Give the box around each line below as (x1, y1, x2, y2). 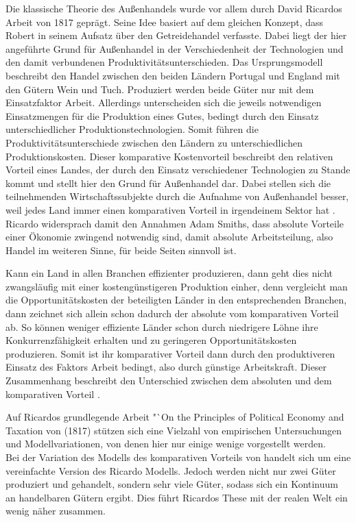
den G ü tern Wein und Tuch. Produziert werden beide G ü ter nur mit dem (5, 82, 314, 96)
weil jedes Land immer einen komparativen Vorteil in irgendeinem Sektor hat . (5, 202, 335, 216)
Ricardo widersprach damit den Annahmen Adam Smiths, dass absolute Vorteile (5, 216, 344, 230)
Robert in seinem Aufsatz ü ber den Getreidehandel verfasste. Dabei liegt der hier (5, 28, 347, 42)
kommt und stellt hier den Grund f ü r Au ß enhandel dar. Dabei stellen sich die (5, 175, 331, 190)
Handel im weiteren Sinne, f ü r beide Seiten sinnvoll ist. (5, 243, 237, 257)
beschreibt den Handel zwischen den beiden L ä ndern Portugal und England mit (5, 68, 340, 82)
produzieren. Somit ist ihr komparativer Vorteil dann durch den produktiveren (5, 346, 335, 360)
